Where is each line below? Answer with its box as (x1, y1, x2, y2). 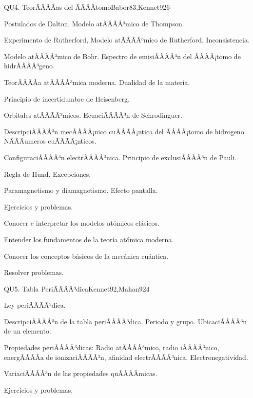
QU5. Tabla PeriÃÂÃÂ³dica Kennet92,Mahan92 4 (4, 283, 150, 293)
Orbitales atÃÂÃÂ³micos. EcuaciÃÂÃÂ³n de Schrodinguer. (4, 110, 182, 120)
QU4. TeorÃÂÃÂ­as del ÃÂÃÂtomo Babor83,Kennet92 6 (4, 2, 170, 12)
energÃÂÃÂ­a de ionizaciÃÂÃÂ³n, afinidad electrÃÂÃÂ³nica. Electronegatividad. (4, 352, 248, 362)
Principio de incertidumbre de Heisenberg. (4, 93, 130, 104)
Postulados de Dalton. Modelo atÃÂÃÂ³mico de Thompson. (4, 18, 184, 28)
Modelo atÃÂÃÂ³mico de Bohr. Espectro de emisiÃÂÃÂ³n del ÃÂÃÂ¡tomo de (4, 51, 241, 61)
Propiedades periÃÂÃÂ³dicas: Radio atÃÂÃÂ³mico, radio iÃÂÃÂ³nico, (4, 342, 219, 353)
